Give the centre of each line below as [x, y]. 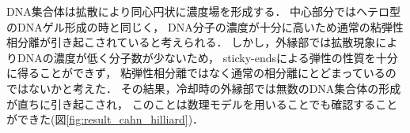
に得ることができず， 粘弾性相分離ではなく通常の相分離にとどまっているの [201, 73]
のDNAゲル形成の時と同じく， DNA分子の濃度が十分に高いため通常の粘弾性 [205, 26]
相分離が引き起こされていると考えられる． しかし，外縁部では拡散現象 [191, 42]
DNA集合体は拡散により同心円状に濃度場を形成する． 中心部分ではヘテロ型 [204, 11]
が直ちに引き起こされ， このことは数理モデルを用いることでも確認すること [202, 103]
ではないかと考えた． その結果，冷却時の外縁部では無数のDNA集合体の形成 [204, 88]
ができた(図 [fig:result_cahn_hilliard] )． [105, 119]
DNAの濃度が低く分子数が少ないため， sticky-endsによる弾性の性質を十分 [207, 57]
